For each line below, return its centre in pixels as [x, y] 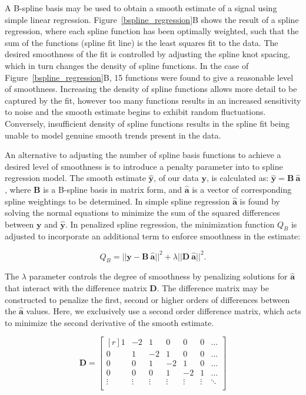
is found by [260, 201]
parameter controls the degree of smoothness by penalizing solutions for [158, 276]
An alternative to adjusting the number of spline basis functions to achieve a [143, 155]
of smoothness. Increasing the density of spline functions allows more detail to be [151, 89]
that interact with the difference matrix [76, 287]
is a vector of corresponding [242, 189]
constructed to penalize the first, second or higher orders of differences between [147, 299]
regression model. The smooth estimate [75, 178]
